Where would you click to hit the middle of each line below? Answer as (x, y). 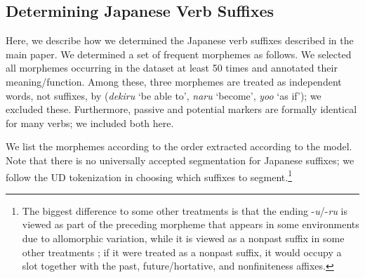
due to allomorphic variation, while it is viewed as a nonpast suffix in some (183, 238)
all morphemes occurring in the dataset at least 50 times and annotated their (172, 68)
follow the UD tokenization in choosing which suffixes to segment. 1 (149, 176)
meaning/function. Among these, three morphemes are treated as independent (174, 81)
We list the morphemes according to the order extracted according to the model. (179, 146)
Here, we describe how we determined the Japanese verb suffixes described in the (180, 40)
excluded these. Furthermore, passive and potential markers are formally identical (181, 109)
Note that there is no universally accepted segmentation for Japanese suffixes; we (180, 160)
